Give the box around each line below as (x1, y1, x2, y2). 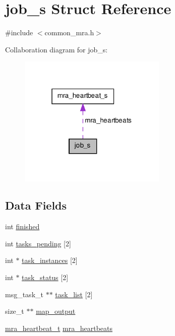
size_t (5, 306, 24, 316)
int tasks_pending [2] (5, 238, 71, 248)
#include (5, 27, 33, 38)
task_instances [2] (22, 255, 78, 265)
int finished (5, 221, 40, 232)
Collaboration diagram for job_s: (5, 44, 108, 54)
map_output (36, 306, 76, 316)
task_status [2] (22, 272, 69, 283)
